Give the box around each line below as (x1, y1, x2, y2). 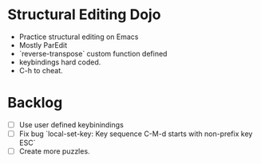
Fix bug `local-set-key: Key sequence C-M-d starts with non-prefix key (18, 129, 253, 139)
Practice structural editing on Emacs (18, 32, 139, 41)
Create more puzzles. (18, 146, 90, 156)
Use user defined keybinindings (18, 119, 125, 129)
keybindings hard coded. (18, 57, 101, 67)
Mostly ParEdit (18, 40, 68, 49)
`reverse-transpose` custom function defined (18, 49, 168, 58)
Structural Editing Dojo (7, 6, 161, 24)
